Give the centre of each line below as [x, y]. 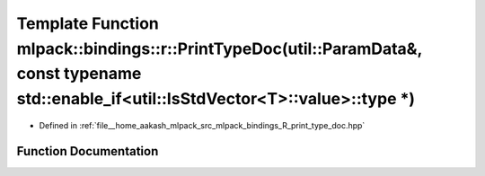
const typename [79, 74]
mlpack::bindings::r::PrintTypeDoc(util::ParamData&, [219, 48]
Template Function [88, 23]
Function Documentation [88, 151]
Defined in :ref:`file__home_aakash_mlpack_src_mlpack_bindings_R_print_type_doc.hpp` [202, 125]
